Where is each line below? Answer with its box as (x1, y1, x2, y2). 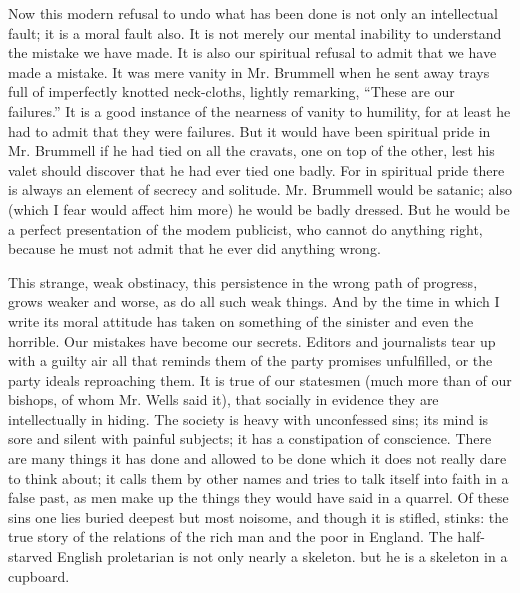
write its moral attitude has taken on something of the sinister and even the (8, 310, 474, 331)
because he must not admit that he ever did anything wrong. (8, 238, 381, 259)
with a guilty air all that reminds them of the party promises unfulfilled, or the (8, 350, 493, 371)
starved (8, 546, 53, 567)
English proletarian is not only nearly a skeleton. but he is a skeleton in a (57, 546, 508, 567)
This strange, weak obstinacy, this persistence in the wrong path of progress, (8, 271, 478, 292)
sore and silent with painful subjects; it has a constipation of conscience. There (8, 428, 492, 449)
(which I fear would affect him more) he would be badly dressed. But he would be (8, 198, 510, 219)
